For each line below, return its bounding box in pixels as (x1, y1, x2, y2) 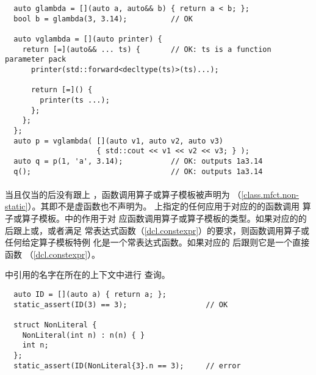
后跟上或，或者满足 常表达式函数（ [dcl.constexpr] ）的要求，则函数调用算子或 (5, 224, 310, 236)
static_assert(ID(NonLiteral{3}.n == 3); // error (13, 361, 241, 370)
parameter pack (5, 55, 66, 64)
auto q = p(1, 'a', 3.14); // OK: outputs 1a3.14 (13, 156, 263, 166)
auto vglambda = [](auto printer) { (13, 34, 162, 43)
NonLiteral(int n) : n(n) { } (22, 330, 145, 340)
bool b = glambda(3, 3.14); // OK (13, 14, 193, 23)
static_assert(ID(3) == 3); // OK (13, 300, 228, 309)
